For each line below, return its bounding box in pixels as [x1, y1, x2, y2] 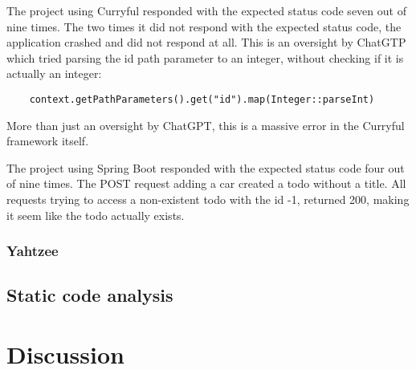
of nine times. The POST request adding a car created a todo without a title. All [6, 175, 406, 192]
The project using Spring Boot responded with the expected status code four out [6, 159, 405, 176]
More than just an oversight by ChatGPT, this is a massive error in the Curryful [6, 116, 405, 133]
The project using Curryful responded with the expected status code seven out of [6, 2, 406, 18]
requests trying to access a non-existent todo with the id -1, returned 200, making [6, 191, 410, 207]
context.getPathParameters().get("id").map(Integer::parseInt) [29, 93, 375, 105]
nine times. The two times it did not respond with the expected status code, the [6, 18, 402, 35]
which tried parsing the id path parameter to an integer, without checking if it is [6, 49, 404, 66]
